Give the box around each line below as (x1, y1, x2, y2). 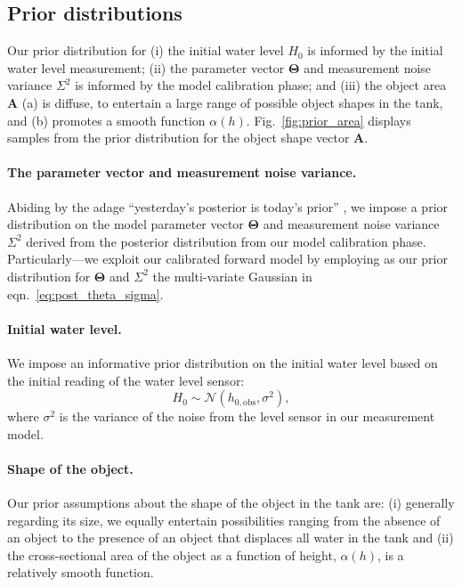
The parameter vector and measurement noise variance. (7, 163, 357, 182)
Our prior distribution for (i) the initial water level (7, 41, 284, 60)
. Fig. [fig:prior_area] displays (246, 110, 411, 129)
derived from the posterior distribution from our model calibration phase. (26, 232, 426, 250)
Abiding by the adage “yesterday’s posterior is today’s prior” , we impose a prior (7, 197, 449, 216)
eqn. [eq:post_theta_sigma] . (7, 284, 164, 303)
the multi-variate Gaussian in (152, 266, 312, 285)
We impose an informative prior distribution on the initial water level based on (7, 353, 438, 371)
